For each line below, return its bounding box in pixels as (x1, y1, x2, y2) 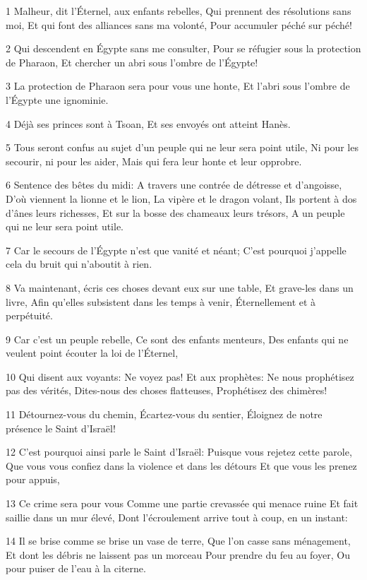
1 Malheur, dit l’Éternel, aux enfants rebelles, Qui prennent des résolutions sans (6, 4, 351, 18)
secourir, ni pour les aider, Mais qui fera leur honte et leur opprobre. (6, 153, 302, 168)
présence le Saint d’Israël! (6, 420, 116, 435)
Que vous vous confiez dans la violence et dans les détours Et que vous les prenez (6, 458, 357, 473)
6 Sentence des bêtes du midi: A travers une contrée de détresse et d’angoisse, (6, 177, 342, 192)
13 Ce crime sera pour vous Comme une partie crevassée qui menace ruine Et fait (6, 496, 359, 511)
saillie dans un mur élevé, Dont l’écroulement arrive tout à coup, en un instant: (6, 509, 348, 524)
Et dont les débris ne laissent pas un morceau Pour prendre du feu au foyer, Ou (6, 547, 350, 562)
